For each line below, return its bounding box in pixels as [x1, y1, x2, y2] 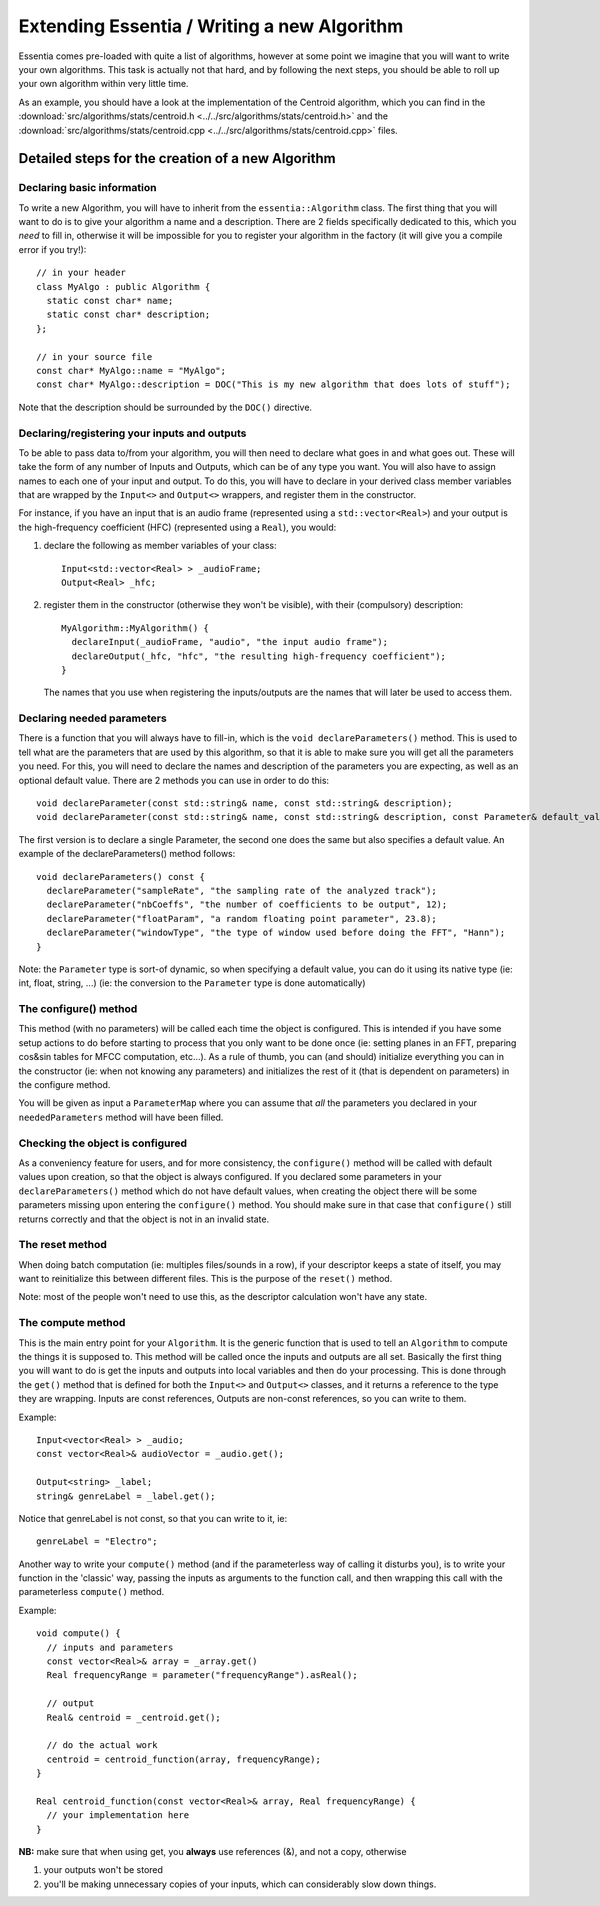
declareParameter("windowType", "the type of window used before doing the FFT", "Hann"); [46, 927, 506, 939]
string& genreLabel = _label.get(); [36, 1490, 216, 1502]
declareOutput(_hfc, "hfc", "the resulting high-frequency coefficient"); [71, 650, 447, 662]
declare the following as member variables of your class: [43, 540, 277, 552]
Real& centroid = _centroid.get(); [46, 1711, 222, 1723]
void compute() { [36, 1628, 121, 1639]
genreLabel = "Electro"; [36, 1536, 158, 1547]
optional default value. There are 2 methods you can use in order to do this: [18, 774, 330, 786]
